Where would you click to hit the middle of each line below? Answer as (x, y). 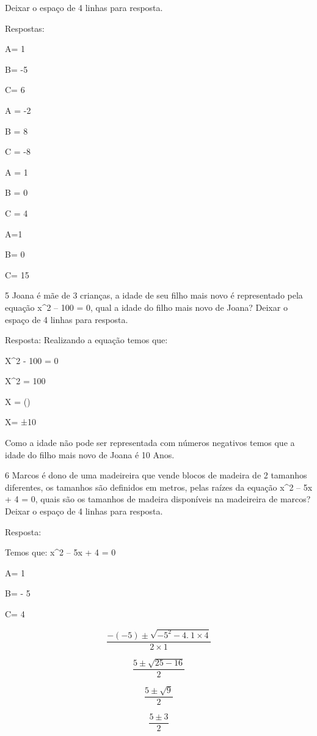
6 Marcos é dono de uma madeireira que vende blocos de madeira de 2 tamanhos (156, 475)
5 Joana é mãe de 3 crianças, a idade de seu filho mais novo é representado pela (154, 295)
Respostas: (25, 28)
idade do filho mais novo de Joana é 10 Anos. (90, 454)
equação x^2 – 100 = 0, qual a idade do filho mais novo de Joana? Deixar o (146, 307)
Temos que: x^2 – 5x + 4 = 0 (60, 552)
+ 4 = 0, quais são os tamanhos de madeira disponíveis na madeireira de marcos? (158, 499)
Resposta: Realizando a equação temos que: (86, 340)
